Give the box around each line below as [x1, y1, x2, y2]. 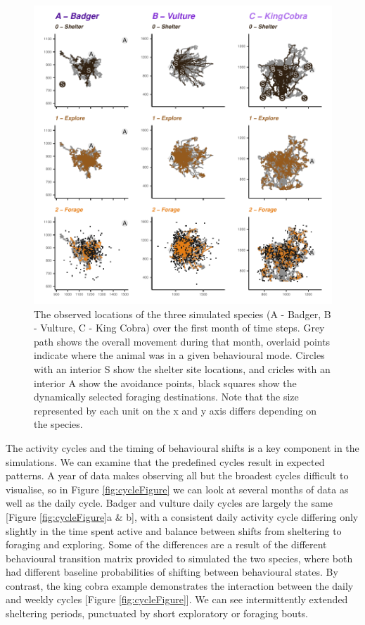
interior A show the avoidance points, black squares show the [34, 375, 297, 390]
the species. [34, 417, 83, 431]
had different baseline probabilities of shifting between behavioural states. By [6, 564, 338, 579]
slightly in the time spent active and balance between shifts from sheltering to [6, 523, 342, 538]
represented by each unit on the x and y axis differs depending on [34, 403, 317, 417]
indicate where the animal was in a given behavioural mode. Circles [34, 348, 325, 362]
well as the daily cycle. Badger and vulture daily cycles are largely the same [6, 495, 333, 510]
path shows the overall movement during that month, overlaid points [34, 334, 331, 348]
